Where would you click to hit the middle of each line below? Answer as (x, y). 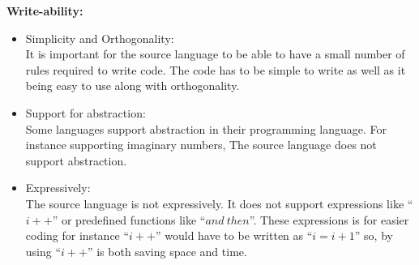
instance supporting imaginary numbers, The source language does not (201, 145)
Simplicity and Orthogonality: (100, 38)
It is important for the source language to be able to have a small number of (215, 54)
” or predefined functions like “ (129, 219)
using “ (43, 251)
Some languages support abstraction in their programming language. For (206, 128)
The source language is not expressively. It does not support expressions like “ (219, 203)
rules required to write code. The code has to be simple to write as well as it (216, 69)
